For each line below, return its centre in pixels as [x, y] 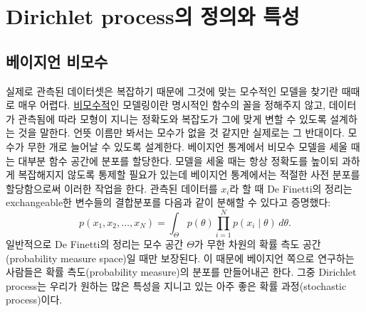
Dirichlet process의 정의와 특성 [153, 16]
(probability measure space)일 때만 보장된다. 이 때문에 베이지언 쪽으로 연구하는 [180, 258]
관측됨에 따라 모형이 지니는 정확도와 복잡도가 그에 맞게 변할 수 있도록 [172, 118]
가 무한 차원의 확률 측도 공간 [257, 244]
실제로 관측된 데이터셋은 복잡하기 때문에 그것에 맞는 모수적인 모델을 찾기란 [172, 91]
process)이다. [34, 300]
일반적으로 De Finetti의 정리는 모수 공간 [95, 244]
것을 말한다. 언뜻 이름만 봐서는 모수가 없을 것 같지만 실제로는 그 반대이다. [181, 133]
